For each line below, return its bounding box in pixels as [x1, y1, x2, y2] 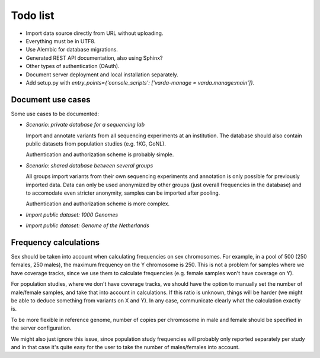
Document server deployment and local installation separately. [25, 71, 179, 78]
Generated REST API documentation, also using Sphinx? [25, 54, 163, 62]
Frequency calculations [11, 237, 100, 247]
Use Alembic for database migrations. [25, 46, 119, 53]
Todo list [11, 9, 55, 22]
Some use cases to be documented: [11, 110, 99, 117]
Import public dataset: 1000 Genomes [25, 211, 119, 218]
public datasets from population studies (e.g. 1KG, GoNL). [25, 140, 166, 147]
